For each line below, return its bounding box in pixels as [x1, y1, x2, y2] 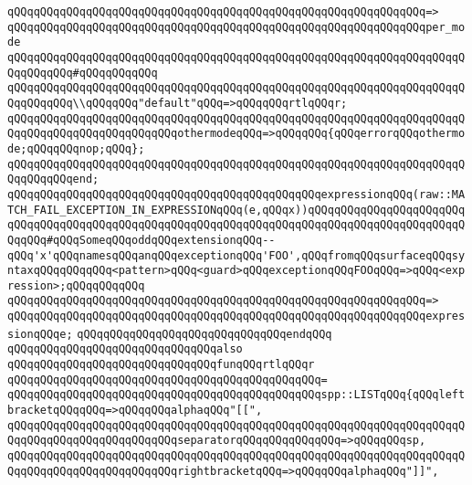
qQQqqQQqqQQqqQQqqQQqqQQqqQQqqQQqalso [7, 343, 243, 356]
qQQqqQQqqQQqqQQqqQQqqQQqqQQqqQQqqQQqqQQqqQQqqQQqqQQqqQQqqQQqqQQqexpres [7, 310, 466, 323]
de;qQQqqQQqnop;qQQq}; [7, 142, 145, 155]
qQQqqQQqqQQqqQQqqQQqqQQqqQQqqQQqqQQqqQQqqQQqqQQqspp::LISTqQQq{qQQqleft [7, 388, 466, 402]
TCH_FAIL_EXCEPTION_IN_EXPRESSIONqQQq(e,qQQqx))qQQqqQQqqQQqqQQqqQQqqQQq [7, 203, 466, 216]
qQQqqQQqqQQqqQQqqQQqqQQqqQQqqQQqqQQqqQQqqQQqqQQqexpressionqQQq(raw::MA [7, 187, 466, 201]
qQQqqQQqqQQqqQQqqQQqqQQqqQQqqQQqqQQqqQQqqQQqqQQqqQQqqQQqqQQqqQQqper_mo [7, 20, 466, 34]
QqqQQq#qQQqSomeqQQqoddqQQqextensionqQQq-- [7, 233, 276, 247]
